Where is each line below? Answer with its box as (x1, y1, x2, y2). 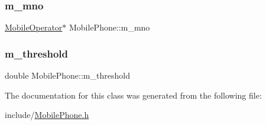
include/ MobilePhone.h (5, 109, 89, 121)
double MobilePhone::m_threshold (5, 69, 130, 82)
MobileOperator (5, 21, 63, 33)
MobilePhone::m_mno (69, 21, 150, 33)
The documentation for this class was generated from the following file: (5, 89, 262, 101)
